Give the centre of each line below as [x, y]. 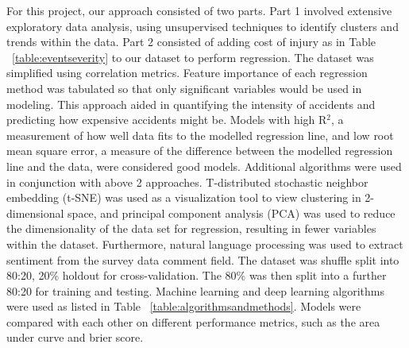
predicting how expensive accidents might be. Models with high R [167, 120]
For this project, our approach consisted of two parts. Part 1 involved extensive [199, 10]
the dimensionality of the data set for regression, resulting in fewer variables [191, 228]
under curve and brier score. [75, 337]
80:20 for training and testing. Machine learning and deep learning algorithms [196, 290]
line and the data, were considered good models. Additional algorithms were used [204, 166]
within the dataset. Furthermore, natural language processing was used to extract [205, 244]
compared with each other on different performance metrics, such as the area [193, 321]
